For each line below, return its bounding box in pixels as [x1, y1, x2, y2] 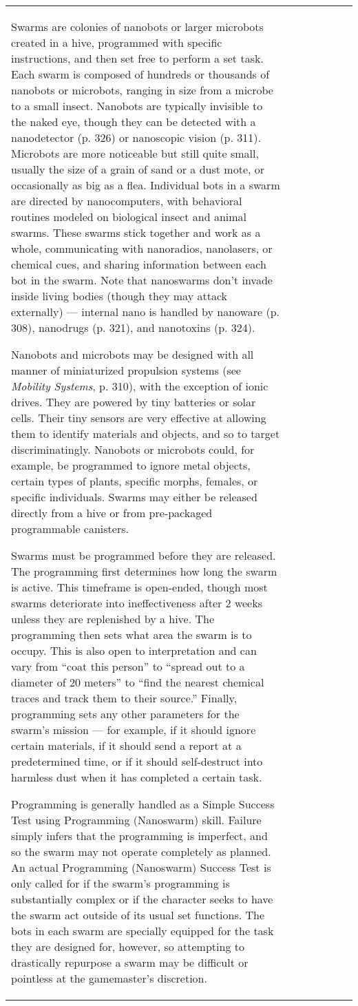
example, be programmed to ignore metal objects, [11, 457, 251, 473]
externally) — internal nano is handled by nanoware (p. [11, 304, 280, 319]
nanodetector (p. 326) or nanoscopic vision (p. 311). [11, 129, 261, 145]
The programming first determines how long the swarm [11, 563, 277, 579]
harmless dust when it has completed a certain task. [11, 769, 262, 785]
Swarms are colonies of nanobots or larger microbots [11, 19, 264, 34]
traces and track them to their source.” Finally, [11, 690, 238, 706]
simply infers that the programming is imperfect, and [11, 828, 268, 843]
